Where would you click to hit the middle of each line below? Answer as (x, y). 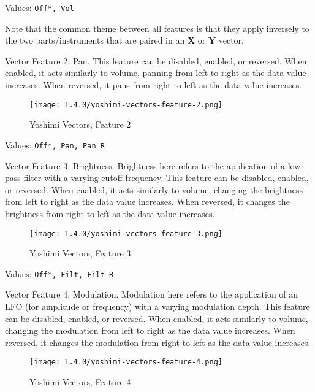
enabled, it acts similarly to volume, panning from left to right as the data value (156, 73)
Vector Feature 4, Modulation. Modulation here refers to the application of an (152, 294)
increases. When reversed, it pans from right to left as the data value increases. (154, 85)
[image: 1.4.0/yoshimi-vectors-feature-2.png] (126, 105)
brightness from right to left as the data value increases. (110, 213)
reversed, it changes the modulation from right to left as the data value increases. (158, 342)
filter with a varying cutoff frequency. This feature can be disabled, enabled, (166, 178)
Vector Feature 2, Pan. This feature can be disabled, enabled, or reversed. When (156, 60)
